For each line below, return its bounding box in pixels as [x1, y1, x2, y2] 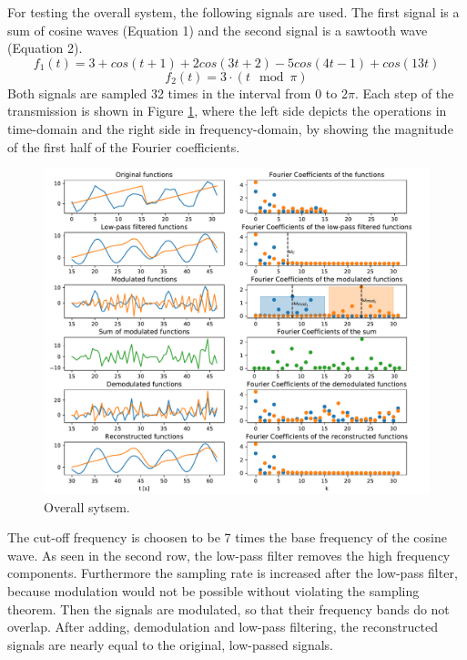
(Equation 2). [7, 38, 83, 57]
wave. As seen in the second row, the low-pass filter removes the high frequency [7, 545, 451, 564]
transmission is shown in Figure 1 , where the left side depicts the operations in [7, 101, 447, 120]
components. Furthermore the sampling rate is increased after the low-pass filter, [7, 563, 458, 583]
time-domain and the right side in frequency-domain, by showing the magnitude [7, 119, 453, 138]
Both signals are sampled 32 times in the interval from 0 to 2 [7, 83, 348, 102]
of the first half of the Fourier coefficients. [7, 137, 240, 156]
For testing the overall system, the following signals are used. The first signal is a [7, 3, 460, 21]
